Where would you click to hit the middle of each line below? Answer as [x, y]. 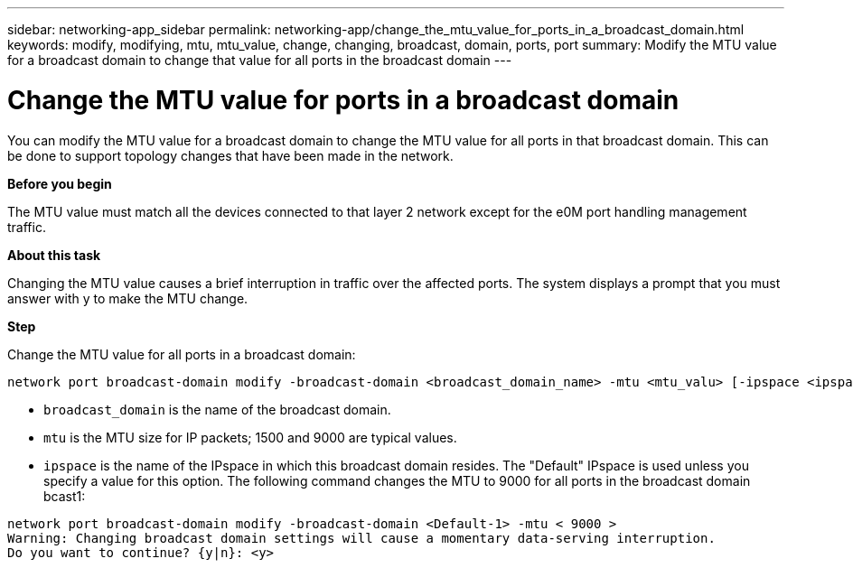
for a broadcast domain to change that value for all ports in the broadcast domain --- [260, 60]
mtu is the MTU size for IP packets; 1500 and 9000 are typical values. [250, 437]
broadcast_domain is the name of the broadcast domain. [217, 409]
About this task [54, 255]
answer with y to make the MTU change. [128, 298]
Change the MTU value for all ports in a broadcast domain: [182, 354]
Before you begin [60, 183]
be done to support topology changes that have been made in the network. [230, 155]
